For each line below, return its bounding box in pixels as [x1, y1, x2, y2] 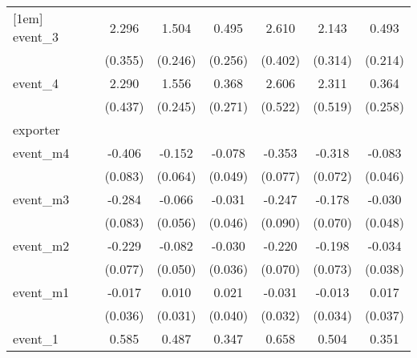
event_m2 [13, 236, 70, 255]
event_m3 [13, 190, 70, 208]
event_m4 [13, 143, 70, 162]
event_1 [13, 329, 59, 348]
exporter [13, 120, 60, 139]
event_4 [13, 74, 59, 92]
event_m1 [13, 283, 70, 301]
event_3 [13, 27, 59, 46]
